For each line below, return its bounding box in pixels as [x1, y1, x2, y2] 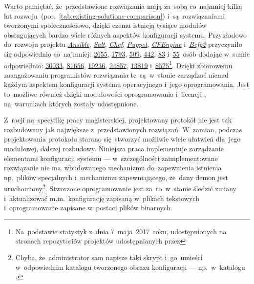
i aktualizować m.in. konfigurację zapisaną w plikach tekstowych [4, 193, 199, 203]
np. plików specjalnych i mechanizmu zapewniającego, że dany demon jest [4, 172, 229, 182]
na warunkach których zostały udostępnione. [4, 98, 139, 108]
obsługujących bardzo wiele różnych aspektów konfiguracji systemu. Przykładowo [4, 29, 247, 40]
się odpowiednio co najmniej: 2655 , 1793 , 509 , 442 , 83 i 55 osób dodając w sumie [4, 48, 250, 59]
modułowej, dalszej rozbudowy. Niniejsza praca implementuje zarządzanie [4, 143, 224, 153]
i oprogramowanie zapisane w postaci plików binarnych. [4, 203, 172, 213]
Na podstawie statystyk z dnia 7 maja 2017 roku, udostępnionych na [15, 226, 227, 236]
